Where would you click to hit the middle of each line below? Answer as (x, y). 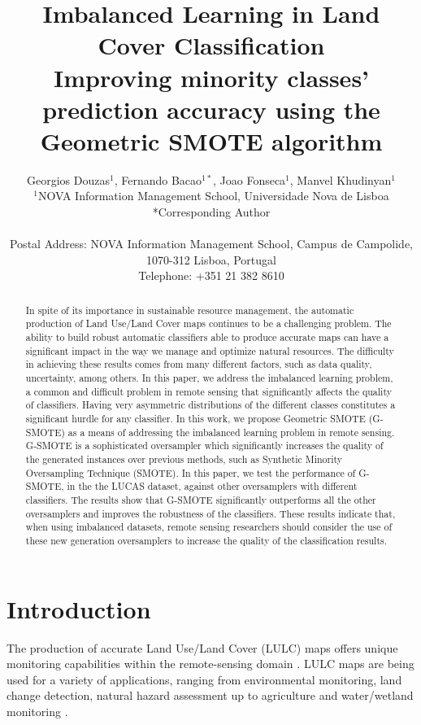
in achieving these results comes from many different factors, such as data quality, (199, 364)
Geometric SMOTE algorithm (211, 140)
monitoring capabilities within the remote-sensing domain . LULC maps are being (210, 664)
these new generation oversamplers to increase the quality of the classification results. (206, 540)
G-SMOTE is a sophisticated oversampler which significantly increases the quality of (204, 445)
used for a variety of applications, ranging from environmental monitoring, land (204, 679)
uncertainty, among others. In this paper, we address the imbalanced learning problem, (209, 378)
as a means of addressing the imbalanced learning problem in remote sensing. (231, 432)
